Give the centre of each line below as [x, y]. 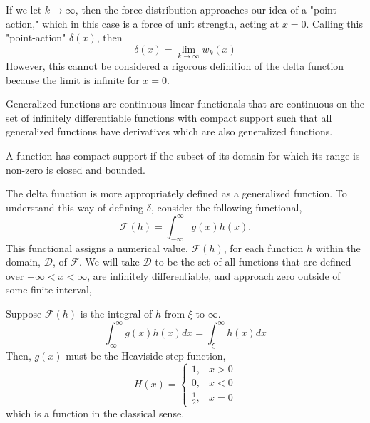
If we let [24, 9]
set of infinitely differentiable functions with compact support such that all [169, 117]
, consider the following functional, [227, 207]
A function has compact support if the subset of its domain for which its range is [183, 155]
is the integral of [116, 314]
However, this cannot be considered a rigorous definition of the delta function [175, 66]
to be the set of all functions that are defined [253, 262]
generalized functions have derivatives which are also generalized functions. [169, 131]
